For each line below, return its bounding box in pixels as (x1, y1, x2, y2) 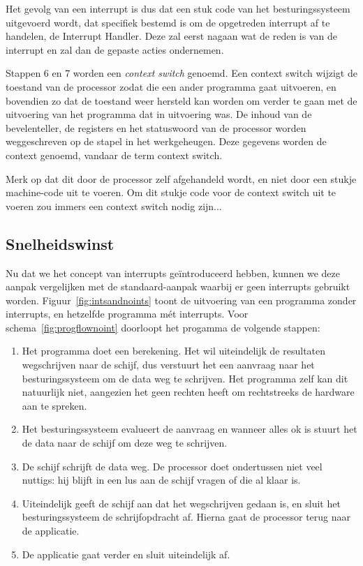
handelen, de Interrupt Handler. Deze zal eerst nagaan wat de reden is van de (6, 29, 337, 43)
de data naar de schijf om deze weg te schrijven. (22, 435, 228, 450)
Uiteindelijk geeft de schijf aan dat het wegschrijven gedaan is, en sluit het (22, 496, 341, 510)
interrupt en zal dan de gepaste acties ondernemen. (6, 42, 224, 57)
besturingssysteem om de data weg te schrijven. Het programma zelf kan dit (22, 371, 348, 385)
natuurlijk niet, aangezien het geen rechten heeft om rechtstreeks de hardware (22, 385, 355, 399)
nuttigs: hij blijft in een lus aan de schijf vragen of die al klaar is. (22, 472, 301, 487)
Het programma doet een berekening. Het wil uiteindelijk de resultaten (22, 343, 326, 358)
